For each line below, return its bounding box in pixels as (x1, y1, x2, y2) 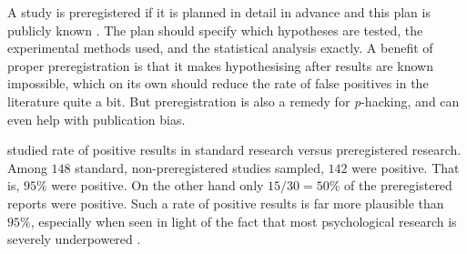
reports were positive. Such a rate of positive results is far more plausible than (7, 193, 444, 212)
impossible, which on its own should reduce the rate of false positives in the (7, 74, 429, 93)
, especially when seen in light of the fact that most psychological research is (30, 211, 457, 230)
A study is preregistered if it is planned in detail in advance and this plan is (7, 3, 431, 21)
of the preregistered (344, 176, 452, 195)
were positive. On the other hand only (51, 176, 264, 195)
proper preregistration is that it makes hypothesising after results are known (7, 56, 433, 75)
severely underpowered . (7, 229, 141, 249)
